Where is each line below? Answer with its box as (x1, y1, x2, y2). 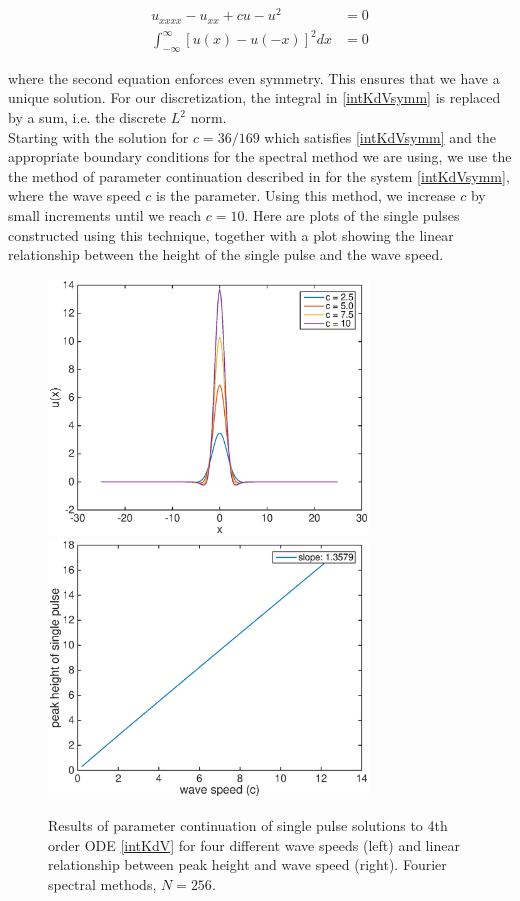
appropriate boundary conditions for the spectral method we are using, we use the (8, 146, 512, 167)
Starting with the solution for (8, 126, 189, 147)
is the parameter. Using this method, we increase (156, 185, 456, 206)
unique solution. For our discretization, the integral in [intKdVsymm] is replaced (8, 87, 501, 108)
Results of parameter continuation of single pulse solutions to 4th (48, 815, 448, 836)
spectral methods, (48, 873, 157, 894)
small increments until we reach (8, 205, 202, 226)
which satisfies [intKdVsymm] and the (264, 126, 497, 147)
